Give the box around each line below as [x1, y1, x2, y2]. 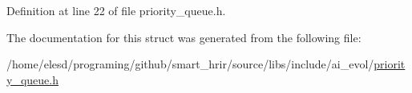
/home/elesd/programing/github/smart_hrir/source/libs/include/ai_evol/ [6, 56, 374, 72]
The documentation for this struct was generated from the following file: [6, 29, 362, 45]
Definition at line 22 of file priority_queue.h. [6, 2, 226, 18]
